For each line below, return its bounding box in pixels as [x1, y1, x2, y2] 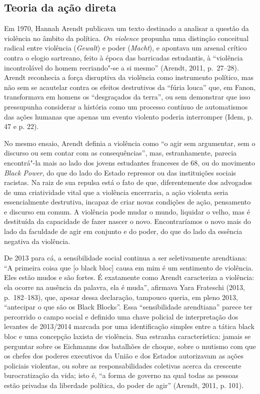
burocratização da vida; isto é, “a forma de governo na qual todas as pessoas [4, 370, 238, 380]
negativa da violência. [4, 235, 70, 246]
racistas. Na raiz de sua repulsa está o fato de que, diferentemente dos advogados [4, 177, 252, 187]
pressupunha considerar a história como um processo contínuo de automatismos [4, 101, 248, 111]
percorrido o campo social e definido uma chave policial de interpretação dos [4, 311, 238, 321]
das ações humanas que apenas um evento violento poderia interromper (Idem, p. [4, 111, 253, 121]
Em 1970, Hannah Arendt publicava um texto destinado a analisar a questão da [4, 23, 249, 33]
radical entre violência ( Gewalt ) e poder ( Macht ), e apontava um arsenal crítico [4, 42, 247, 53]
